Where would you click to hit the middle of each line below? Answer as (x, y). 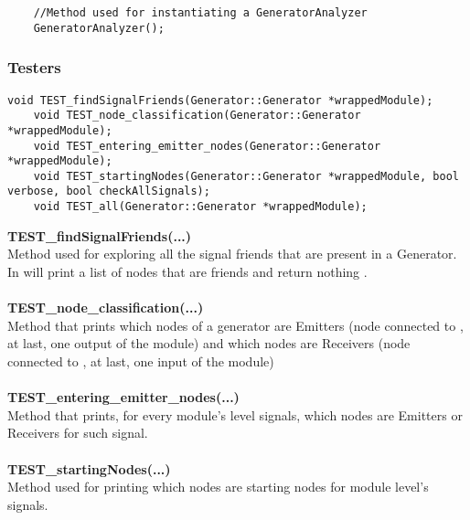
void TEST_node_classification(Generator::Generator (197, 116)
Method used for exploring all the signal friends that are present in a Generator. (232, 254)
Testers (34, 67)
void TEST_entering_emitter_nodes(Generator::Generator (207, 146)
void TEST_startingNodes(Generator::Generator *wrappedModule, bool (246, 176)
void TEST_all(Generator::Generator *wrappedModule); (200, 207)
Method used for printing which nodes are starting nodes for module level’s (218, 487)
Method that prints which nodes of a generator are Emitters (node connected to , (235, 325)
